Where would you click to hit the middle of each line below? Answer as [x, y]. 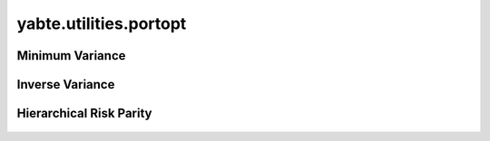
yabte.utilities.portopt [102, 23]
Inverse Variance [66, 85]
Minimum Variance [71, 56]
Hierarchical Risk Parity [84, 113]
